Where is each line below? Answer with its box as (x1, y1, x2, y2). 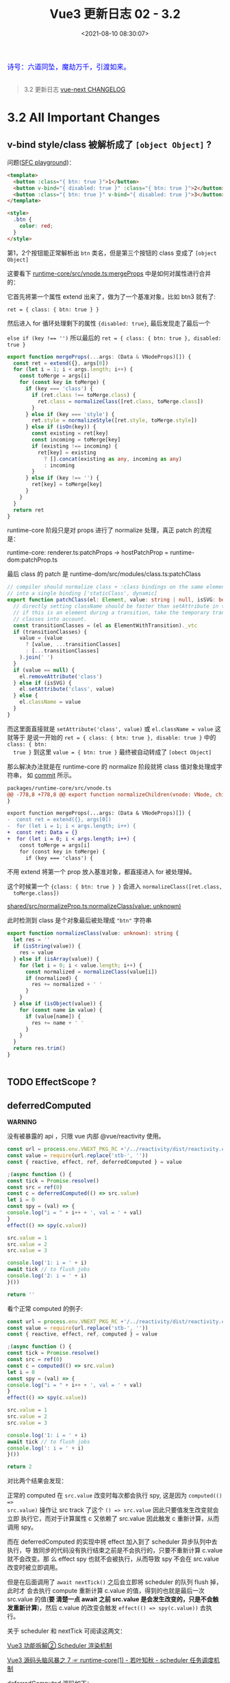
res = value (19, 949, 53, 957)
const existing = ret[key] (31, 430, 109, 437)
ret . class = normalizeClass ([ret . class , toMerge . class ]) (37, 398, 204, 405)
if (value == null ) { (13, 667, 75, 674)
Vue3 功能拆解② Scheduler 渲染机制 (7, 1642, 113, 1650)
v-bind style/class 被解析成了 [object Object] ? (7, 139, 212, 150)
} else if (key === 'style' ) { (25, 411, 115, 417)
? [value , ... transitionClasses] (25, 641, 121, 648)
